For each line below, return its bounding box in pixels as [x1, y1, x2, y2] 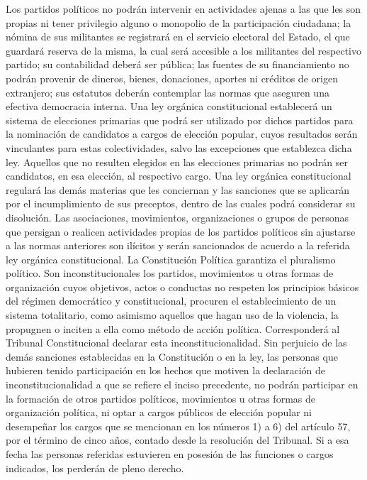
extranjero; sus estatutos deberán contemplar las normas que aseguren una [6, 84, 329, 99]
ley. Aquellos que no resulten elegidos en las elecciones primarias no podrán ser [6, 154, 348, 169]
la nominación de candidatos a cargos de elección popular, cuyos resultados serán [6, 126, 358, 141]
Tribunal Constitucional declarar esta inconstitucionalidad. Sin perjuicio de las [6, 335, 347, 350]
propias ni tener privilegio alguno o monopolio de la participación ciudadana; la [6, 15, 351, 30]
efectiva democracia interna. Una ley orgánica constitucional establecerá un [6, 99, 332, 114]
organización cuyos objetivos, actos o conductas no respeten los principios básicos [6, 279, 359, 294]
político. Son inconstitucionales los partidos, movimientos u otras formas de [6, 266, 334, 280]
